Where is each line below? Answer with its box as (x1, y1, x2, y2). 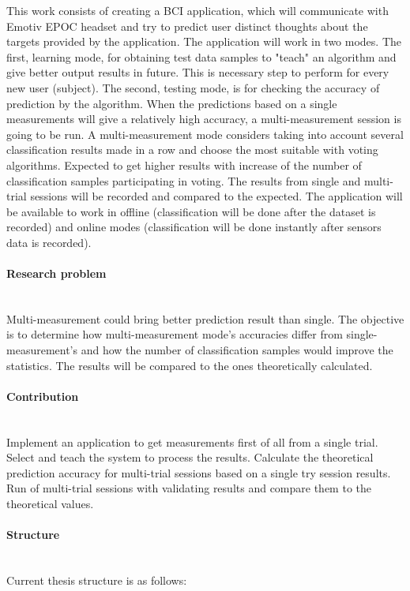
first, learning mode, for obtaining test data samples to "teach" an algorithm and (6, 48, 397, 65)
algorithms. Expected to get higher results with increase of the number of (6, 156, 362, 173)
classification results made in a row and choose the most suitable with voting (6, 141, 378, 158)
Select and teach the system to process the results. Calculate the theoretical (6, 449, 374, 466)
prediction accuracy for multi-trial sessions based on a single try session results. (6, 464, 391, 481)
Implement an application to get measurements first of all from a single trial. (6, 433, 378, 450)
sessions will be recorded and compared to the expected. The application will (30, 188, 403, 204)
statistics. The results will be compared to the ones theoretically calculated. (6, 357, 373, 373)
